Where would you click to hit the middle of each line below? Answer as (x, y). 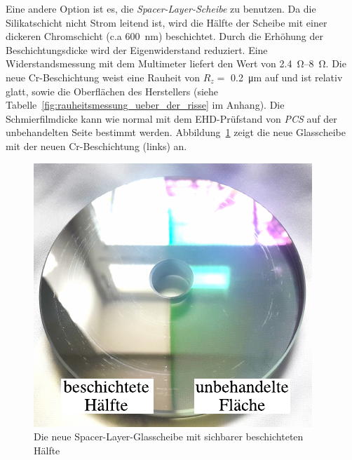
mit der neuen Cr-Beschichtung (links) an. (96, 146)
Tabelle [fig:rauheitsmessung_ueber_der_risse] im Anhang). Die (145, 105)
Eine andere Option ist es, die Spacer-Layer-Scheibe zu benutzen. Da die (161, 8)
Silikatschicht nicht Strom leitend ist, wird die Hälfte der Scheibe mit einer (167, 22)
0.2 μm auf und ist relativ (287, 77)
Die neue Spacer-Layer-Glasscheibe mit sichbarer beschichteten (169, 437)
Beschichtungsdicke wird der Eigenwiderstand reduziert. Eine (137, 49)
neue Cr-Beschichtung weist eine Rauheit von (103, 77)
